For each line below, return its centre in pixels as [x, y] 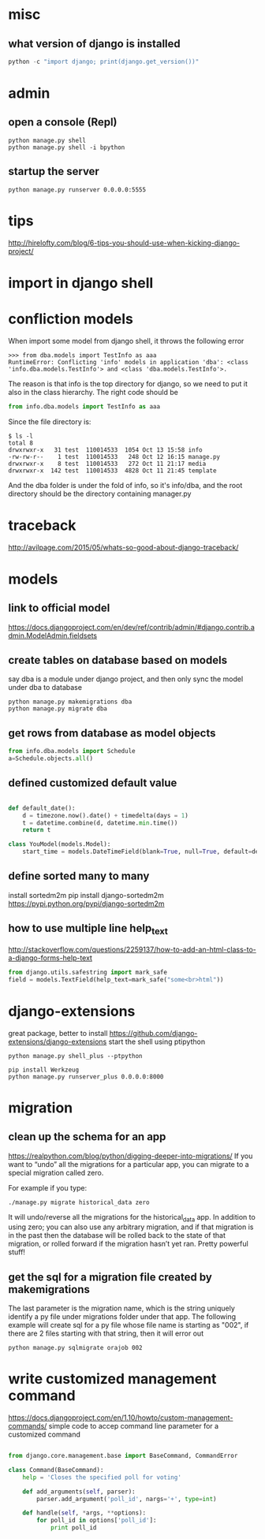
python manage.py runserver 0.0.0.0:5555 [77, 190]
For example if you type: [48, 1187]
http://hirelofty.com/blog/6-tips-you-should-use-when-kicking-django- [124, 243]
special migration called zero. [56, 1172]
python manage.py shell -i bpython [67, 147]
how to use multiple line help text [88, 930]
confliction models [71, 319]
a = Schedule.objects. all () [50, 758]
